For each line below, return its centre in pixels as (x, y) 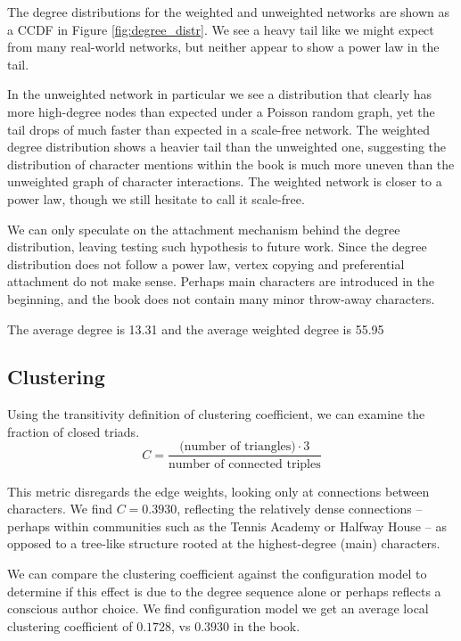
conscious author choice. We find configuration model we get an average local (218, 608)
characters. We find (60, 509)
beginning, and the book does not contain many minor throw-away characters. (221, 298)
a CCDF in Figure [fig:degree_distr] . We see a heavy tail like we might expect (221, 29)
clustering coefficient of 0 (75, 625)
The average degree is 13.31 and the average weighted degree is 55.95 (196, 329)
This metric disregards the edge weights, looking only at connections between (218, 491)
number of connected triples (244, 464)
